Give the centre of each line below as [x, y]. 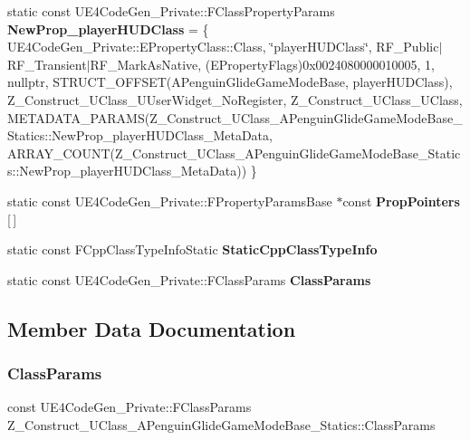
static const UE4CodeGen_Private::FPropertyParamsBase [170, 201]
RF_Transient [47, 64]
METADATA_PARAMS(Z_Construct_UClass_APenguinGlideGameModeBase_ [235, 117]
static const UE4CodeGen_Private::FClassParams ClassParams [189, 279]
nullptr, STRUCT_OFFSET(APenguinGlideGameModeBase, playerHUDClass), [230, 82]
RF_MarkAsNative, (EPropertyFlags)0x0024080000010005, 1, [262, 64]
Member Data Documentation [152, 328]
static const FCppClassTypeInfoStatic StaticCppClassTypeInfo [192, 249]
